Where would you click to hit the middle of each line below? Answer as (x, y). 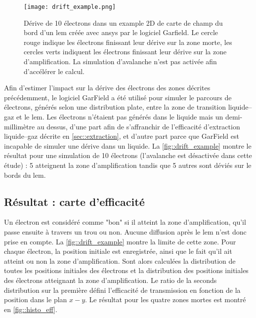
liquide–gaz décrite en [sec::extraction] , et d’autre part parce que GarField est (122, 136)
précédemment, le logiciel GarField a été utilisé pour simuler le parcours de (118, 97)
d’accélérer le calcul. (54, 71)
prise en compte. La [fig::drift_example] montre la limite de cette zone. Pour (120, 241)
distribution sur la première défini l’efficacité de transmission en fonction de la (122, 290)
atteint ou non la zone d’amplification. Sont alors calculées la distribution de (120, 260)
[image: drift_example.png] (70, 7)
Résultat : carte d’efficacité (74, 201)
